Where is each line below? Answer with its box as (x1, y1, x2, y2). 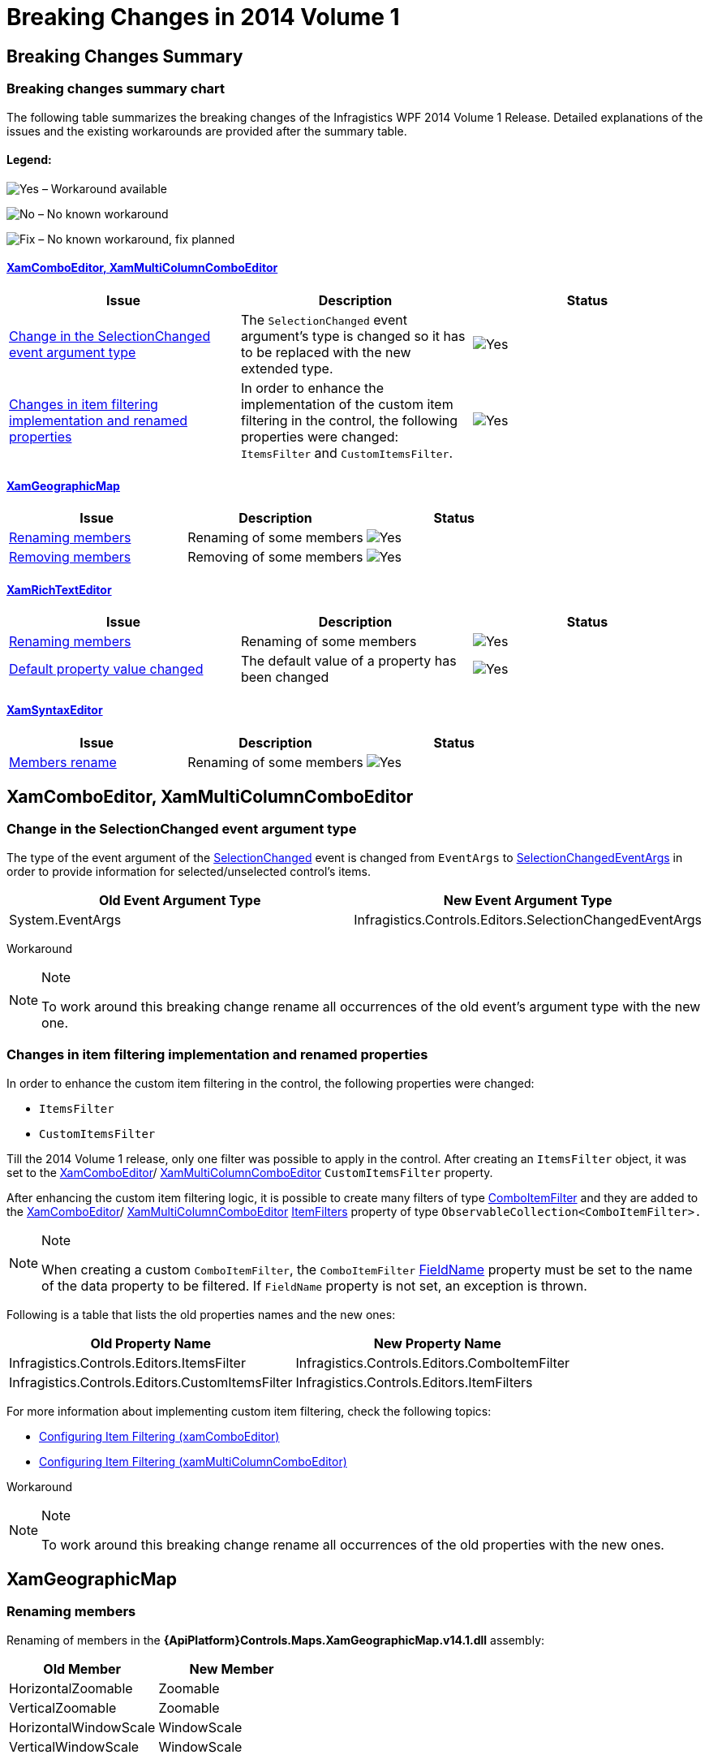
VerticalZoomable (9, 1699, 117, 1716)
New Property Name (373, 1334, 501, 1352)
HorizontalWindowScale (9, 1718, 156, 1735)
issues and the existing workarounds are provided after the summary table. (6, 123, 407, 138)
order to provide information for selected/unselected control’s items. (6, 864, 371, 878)
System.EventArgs (9, 911, 122, 928)
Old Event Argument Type (98, 891, 261, 908)
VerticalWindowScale (9, 1738, 140, 1755)
